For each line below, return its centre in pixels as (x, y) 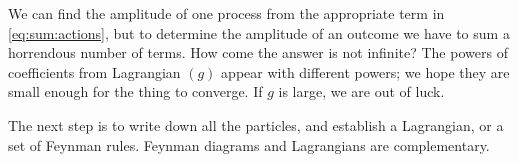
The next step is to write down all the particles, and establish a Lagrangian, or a (256, 124)
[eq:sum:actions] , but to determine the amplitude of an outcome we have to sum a (259, 32)
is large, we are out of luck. (361, 91)
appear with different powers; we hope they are (365, 71)
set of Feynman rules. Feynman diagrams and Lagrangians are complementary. (249, 144)
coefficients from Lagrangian (94, 71)
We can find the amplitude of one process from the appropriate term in (226, 13)
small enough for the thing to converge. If (135, 91)
